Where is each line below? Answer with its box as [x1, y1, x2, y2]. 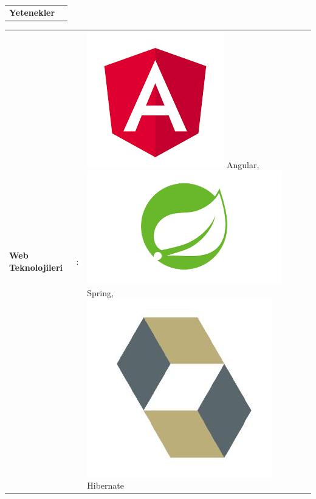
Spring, [87, 287, 114, 299]
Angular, [226, 158, 259, 171]
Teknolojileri [9, 260, 63, 273]
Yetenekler [9, 5, 55, 18]
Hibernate [87, 479, 124, 492]
